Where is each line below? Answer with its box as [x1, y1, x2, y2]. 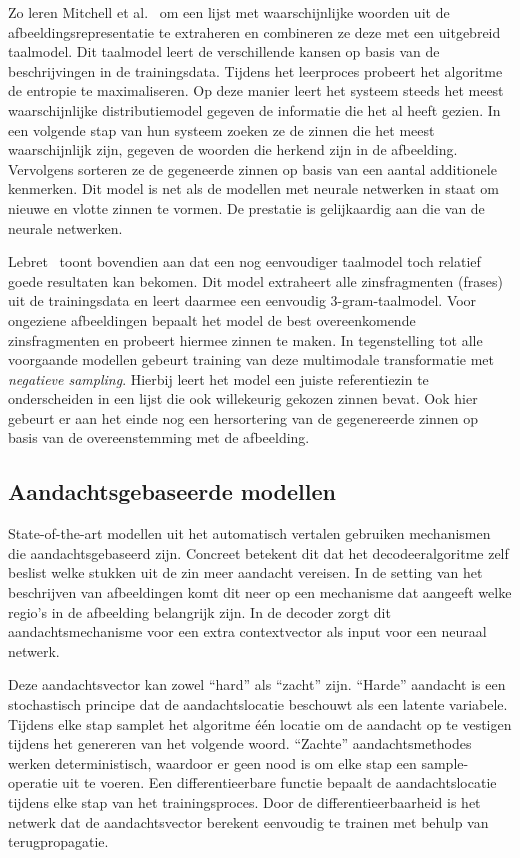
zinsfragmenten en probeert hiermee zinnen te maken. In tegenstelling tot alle [8, 329, 483, 350]
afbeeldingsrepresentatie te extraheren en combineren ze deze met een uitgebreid [8, 21, 501, 42]
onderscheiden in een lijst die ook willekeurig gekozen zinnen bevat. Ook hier [8, 388, 478, 409]
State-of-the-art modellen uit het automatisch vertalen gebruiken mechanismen [8, 523, 491, 544]
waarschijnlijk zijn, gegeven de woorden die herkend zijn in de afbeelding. [8, 139, 458, 160]
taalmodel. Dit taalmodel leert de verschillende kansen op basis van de [8, 41, 440, 62]
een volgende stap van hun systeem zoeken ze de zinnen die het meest [8, 119, 435, 140]
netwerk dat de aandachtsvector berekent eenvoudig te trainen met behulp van [8, 811, 489, 832]
